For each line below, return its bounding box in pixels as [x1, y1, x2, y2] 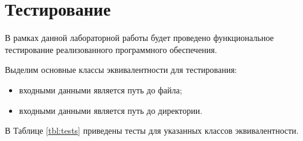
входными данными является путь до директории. [19, 104, 203, 116]
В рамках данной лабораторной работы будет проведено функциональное [5, 31, 274, 44]
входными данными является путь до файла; [19, 83, 182, 96]
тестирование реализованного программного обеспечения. [5, 43, 217, 55]
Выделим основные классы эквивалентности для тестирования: [5, 63, 237, 76]
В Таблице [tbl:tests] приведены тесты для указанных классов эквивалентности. [5, 124, 299, 137]
